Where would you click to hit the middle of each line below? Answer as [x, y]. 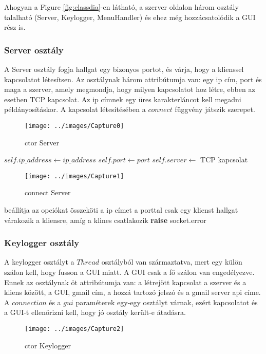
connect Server [48, 192]
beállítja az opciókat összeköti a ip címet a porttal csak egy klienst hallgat [121, 210]
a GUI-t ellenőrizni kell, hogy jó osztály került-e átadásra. [95, 312]
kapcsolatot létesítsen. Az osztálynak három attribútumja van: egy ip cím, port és [133, 79]
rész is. [15, 27]
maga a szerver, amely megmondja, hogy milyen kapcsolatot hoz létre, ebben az [130, 89]
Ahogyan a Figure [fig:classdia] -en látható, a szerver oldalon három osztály [121, 7]
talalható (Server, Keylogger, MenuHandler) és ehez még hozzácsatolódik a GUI [130, 17]
